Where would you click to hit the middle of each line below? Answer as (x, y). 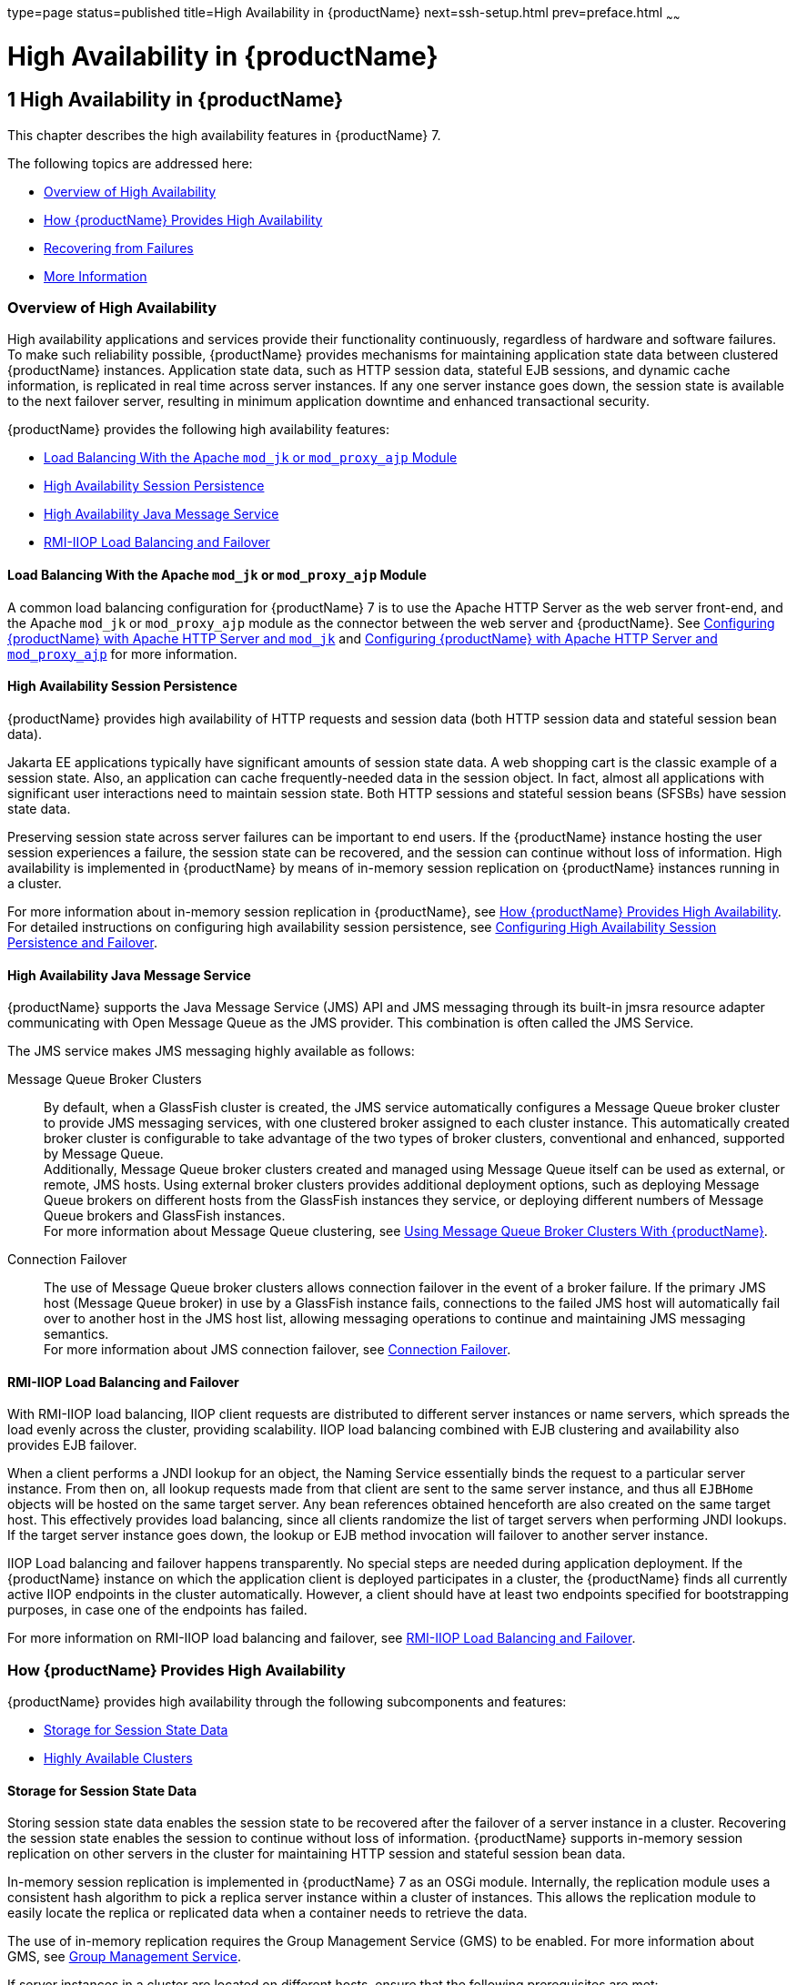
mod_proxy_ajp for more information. (122, 653)
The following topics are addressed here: (130, 163)
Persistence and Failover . (82, 942)
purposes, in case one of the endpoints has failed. (157, 1610)
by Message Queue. (104, 1154)
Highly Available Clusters (118, 1758)
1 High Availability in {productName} (176, 100)
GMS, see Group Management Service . (125, 1957)
